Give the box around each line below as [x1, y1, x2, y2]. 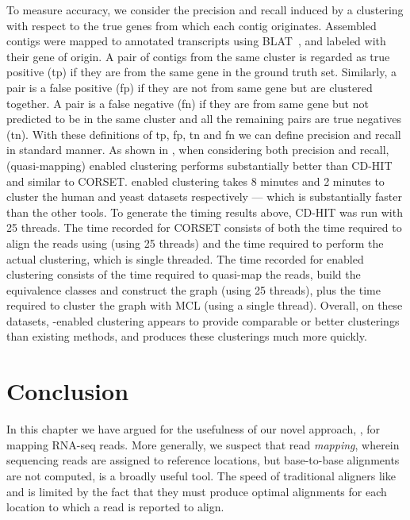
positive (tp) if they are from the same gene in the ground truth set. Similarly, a [6, 64, 397, 80]
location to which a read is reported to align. [6, 499, 224, 515]
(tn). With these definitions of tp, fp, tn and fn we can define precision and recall [6, 125, 401, 142]
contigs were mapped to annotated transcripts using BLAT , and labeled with [6, 33, 386, 49]
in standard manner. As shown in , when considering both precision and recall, [6, 141, 389, 158]
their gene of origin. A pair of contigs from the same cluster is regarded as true [6, 48, 390, 64]
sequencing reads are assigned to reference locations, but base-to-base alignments [6, 452, 400, 468]
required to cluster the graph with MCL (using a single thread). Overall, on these [6, 297, 403, 314]
